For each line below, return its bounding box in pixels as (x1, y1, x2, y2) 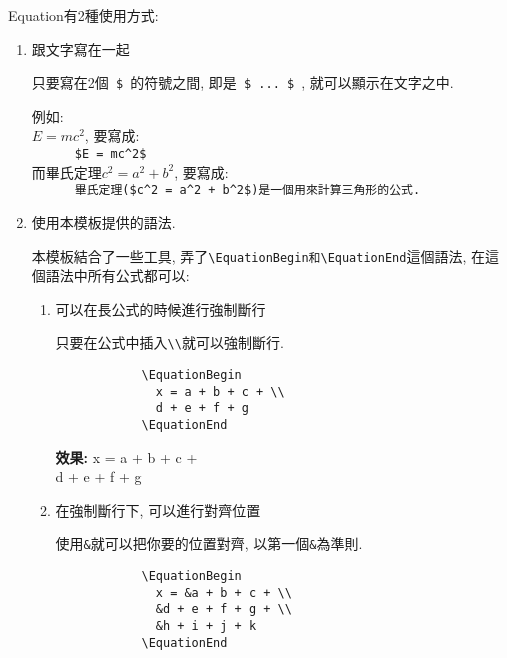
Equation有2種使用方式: (8, 5, 159, 25)
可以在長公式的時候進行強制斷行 (55, 298, 266, 319)
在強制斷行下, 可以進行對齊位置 (55, 499, 261, 520)
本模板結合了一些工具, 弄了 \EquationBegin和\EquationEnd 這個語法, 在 (31, 245, 485, 266)
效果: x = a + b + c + (55, 446, 198, 467)
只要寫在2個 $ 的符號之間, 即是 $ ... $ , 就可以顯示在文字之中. (31, 72, 454, 93)
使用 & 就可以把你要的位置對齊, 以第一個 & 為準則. (55, 533, 363, 554)
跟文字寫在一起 (31, 38, 130, 59)
